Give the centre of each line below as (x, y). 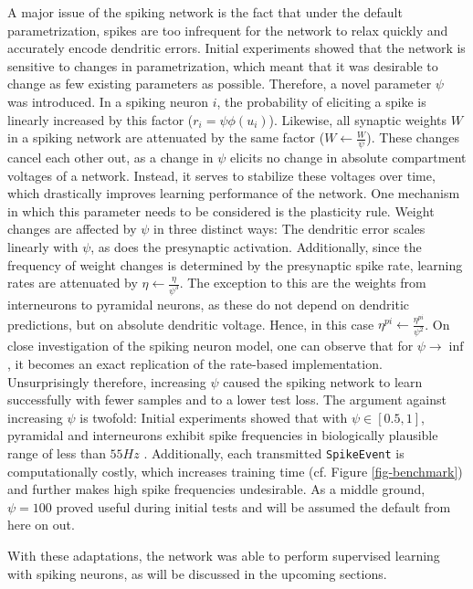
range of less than (57, 452)
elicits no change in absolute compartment (348, 157)
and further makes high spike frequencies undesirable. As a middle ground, (216, 489)
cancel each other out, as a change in (110, 157)
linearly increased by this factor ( (100, 119)
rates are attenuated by (73, 283)
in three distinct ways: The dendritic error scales (289, 229)
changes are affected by (72, 229)
